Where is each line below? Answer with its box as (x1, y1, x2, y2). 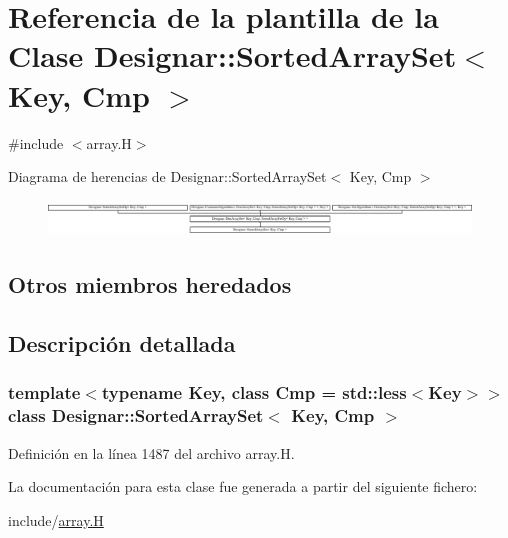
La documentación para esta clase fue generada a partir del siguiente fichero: (8, 476, 478, 497)
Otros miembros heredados (8, 269, 292, 300)
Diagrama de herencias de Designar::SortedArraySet (8, 166, 327, 187)
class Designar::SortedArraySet (8, 403, 264, 428)
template (8, 380, 81, 405)
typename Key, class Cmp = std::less (101, 380, 407, 405)
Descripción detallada (8, 328, 236, 359)
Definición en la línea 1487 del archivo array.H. (8, 442, 295, 463)
